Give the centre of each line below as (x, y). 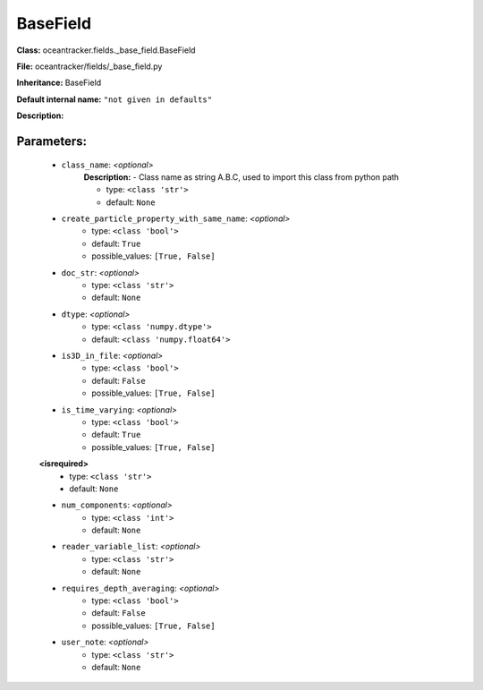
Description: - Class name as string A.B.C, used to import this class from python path (241, 177)
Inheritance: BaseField (59, 83)
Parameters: (51, 141)
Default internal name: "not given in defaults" (114, 99)
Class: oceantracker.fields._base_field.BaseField (106, 50)
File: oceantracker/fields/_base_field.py (89, 66)
